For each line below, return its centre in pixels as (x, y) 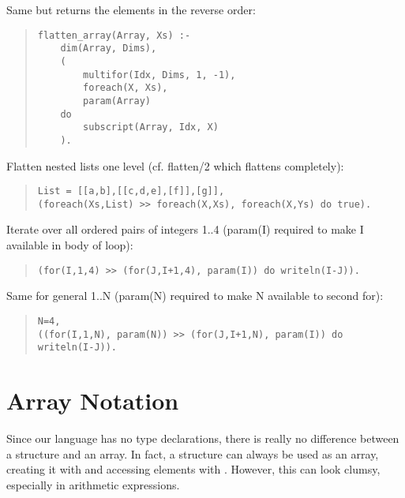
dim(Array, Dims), (109, 49)
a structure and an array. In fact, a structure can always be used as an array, (193, 453)
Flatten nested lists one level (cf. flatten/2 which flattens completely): (175, 165)
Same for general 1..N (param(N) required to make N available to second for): (195, 296)
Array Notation (93, 400)
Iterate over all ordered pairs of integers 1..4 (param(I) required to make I (185, 229)
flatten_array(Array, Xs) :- (114, 35)
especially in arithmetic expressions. (93, 484)
